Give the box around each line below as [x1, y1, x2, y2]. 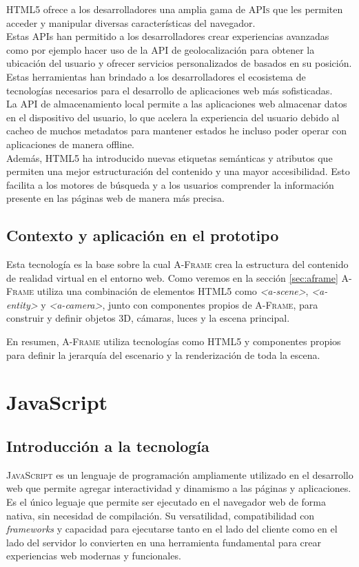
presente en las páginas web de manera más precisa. [6, 191, 225, 205]
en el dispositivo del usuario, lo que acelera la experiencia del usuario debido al [6, 110, 340, 124]
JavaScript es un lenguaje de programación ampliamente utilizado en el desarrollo [6, 467, 353, 482]
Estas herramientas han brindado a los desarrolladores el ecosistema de [6, 69, 306, 83]
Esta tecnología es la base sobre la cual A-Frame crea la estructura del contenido [6, 257, 349, 271]
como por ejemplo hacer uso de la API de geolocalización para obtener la [6, 42, 315, 56]
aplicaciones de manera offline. [6, 136, 134, 151]
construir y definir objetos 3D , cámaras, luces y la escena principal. [6, 311, 290, 325]
